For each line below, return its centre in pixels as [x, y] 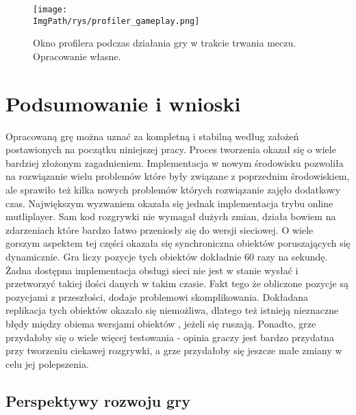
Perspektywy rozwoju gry [98, 400]
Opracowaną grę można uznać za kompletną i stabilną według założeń [152, 136]
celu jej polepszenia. [47, 363]
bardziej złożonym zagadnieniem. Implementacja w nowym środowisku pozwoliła [175, 162]
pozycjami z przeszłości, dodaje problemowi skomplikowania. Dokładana [157, 296]
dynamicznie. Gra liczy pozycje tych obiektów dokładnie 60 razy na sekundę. [167, 256]
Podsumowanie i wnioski [123, 103]
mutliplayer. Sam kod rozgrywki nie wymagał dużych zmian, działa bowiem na [171, 216]
